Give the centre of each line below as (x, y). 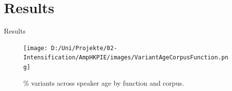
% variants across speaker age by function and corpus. (104, 82)
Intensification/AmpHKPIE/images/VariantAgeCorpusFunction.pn (126, 58)
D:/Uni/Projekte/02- (84, 48)
